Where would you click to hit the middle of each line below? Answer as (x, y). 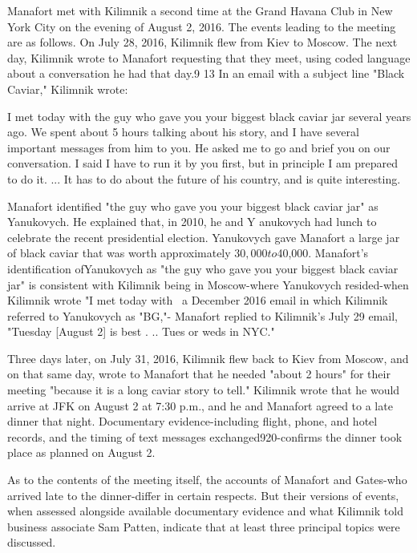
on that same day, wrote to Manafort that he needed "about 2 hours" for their (199, 374)
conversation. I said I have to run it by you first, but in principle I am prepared (202, 163)
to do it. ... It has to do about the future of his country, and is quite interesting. (204, 178)
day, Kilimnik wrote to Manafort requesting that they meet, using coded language (209, 57)
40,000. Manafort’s (323, 253)
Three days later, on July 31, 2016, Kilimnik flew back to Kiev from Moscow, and (208, 358)
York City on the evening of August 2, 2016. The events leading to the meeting (202, 26)
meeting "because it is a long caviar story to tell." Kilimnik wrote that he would (204, 390)
